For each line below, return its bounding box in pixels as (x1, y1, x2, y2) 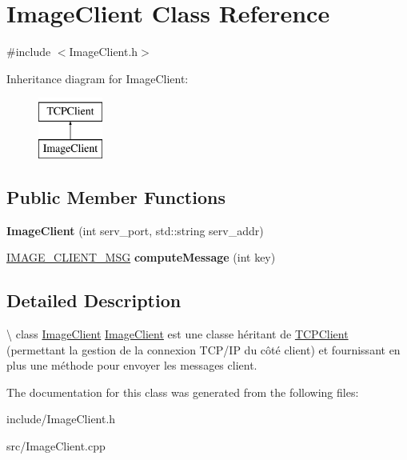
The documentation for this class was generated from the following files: (6, 383, 359, 400)
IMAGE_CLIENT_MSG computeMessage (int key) (6, 249, 276, 266)
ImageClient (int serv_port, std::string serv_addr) (6, 222, 264, 238)
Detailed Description (6, 288, 182, 313)
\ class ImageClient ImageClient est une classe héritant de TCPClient (6, 326, 349, 342)
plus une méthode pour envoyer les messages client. (6, 357, 257, 374)
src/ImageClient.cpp (6, 438, 106, 454)
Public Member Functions (6, 184, 225, 209)
